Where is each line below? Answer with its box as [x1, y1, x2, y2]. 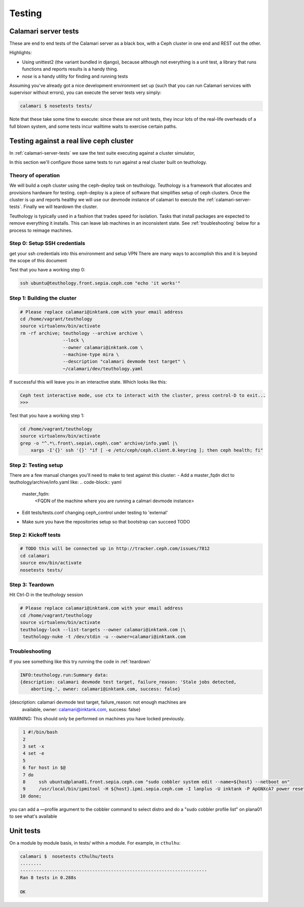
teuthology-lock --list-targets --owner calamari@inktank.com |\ [20, 626, 186, 633]
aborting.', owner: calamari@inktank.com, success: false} [30, 686, 181, 692]
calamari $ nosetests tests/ [20, 103, 93, 109]
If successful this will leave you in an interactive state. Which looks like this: [9, 378, 167, 385]
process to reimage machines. [9, 227, 73, 233]
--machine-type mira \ [62, 352, 119, 357]
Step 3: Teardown [9, 581, 54, 588]
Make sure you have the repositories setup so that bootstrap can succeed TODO [22, 518, 190, 525]
